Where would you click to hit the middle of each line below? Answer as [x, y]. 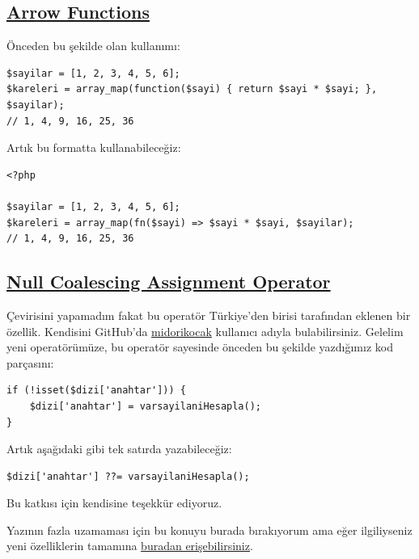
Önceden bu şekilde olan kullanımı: [93, 46]
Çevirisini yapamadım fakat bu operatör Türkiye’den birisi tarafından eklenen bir [209, 315]
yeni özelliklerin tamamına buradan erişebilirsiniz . [130, 546]
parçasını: [30, 362]
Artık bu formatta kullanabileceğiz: [94, 147]
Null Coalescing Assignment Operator [169, 282]
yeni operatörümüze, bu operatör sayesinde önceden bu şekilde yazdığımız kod [200, 347]
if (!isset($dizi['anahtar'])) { [96, 391]
